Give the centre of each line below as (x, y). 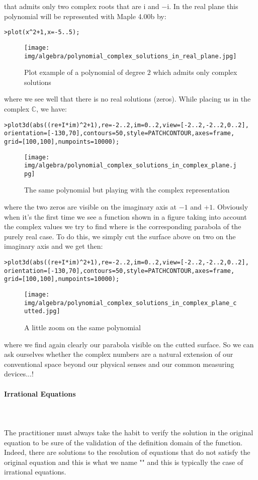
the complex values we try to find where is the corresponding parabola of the (123, 226)
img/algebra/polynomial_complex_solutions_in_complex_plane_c (131, 303)
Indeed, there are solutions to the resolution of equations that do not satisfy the (127, 452)
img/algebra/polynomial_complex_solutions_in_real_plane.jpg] (131, 56)
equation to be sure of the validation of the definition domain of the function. (123, 442)
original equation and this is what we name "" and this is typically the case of (124, 462)
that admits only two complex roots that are (73, 6)
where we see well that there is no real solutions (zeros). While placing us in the (127, 99)
